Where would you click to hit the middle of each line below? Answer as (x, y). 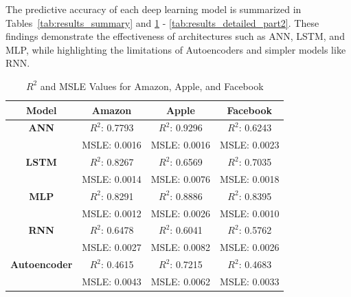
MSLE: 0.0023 (250, 145)
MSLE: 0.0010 (250, 213)
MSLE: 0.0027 (112, 247)
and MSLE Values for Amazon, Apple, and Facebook (152, 86)
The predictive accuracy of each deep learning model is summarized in (154, 9)
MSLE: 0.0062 (181, 281)
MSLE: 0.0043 (112, 281)
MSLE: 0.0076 (181, 178)
